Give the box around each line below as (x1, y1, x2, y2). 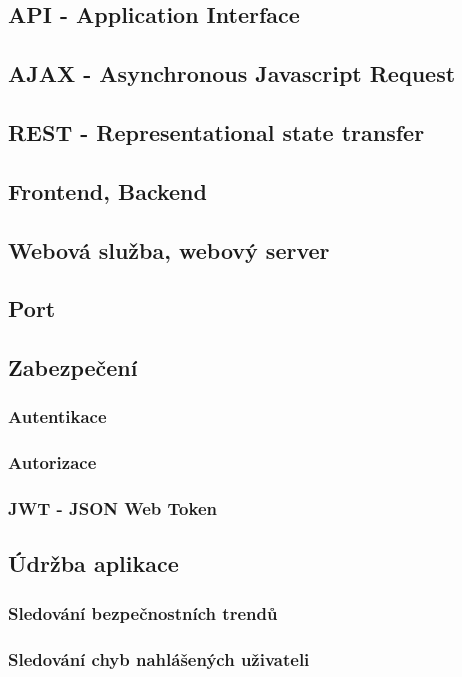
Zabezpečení (8, 352, 138, 383)
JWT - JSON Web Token (8, 496, 217, 521)
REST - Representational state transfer (8, 116, 425, 147)
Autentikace (8, 404, 107, 429)
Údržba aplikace (8, 548, 179, 579)
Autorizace (8, 450, 97, 475)
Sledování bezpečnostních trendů (8, 600, 278, 625)
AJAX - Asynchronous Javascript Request (8, 58, 456, 89)
